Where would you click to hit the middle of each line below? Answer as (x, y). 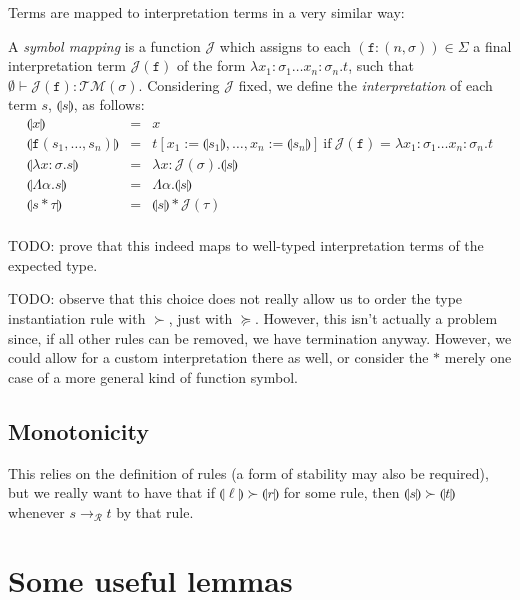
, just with (200, 317)
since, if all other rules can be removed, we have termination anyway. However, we (260, 337)
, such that (381, 65)
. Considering (179, 84)
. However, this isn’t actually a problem (376, 317)
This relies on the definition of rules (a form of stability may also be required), (248, 472)
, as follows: (109, 104)
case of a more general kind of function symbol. (153, 376)
